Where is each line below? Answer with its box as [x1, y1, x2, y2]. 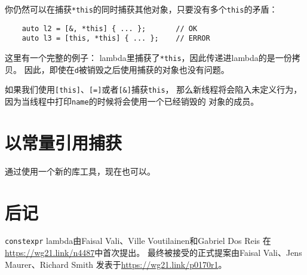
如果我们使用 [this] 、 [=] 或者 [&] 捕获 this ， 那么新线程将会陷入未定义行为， [5, 83, 302, 96]
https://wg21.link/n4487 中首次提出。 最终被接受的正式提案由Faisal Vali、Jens [5, 246, 302, 259]
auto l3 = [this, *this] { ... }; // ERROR [22, 34, 210, 43]
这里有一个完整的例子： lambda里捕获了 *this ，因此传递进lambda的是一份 [5, 51, 292, 63]
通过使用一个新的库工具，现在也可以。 [5, 164, 155, 177]
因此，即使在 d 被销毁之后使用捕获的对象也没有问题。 [24, 63, 229, 75]
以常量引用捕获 [5, 130, 122, 154]
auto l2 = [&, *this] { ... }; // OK [22, 24, 198, 33]
